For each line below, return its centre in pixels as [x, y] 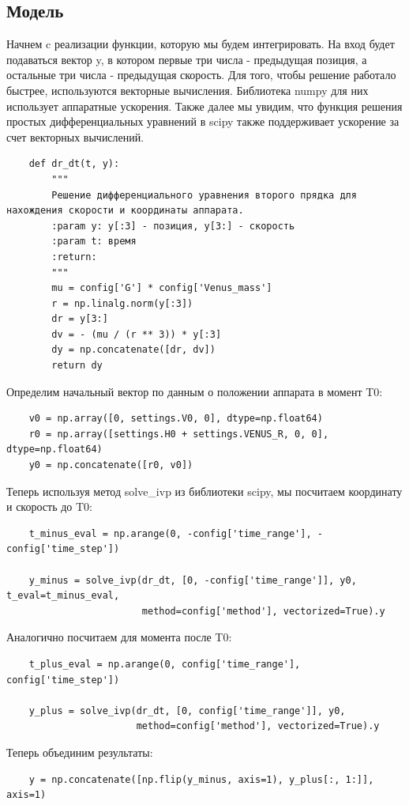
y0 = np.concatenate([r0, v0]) [111, 465]
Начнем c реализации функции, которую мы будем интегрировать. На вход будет [201, 44]
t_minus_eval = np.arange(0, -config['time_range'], [170, 533]
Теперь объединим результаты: [80, 752]
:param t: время [94, 242]
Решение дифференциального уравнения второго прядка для [204, 195]
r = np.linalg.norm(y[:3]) [122, 303]
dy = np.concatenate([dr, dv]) [133, 350]
